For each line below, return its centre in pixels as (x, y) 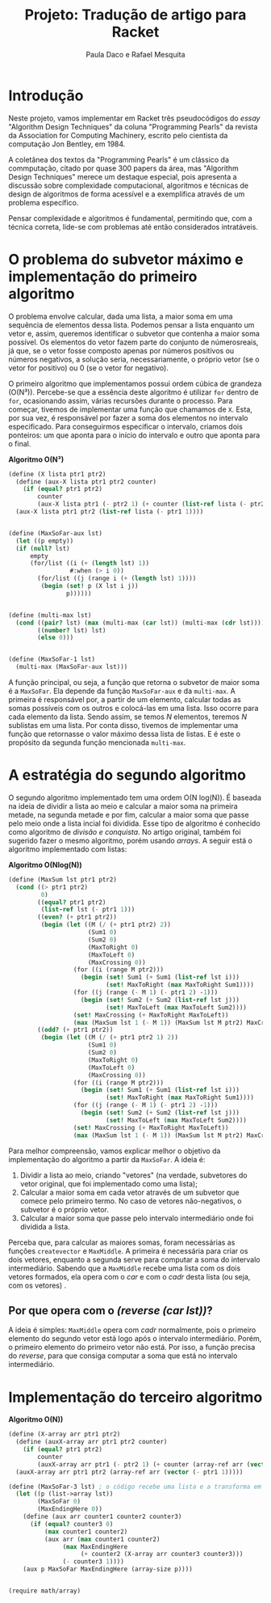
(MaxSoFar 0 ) (59, 1502)
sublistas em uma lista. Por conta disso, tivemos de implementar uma (123, 725)
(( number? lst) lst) (72, 630)
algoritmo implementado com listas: (68, 849)
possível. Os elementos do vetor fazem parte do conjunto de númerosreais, (133, 342)
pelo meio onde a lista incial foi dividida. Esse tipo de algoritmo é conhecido (134, 823)
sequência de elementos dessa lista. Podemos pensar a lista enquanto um (131, 324)
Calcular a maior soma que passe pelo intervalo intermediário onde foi (137, 1218)
